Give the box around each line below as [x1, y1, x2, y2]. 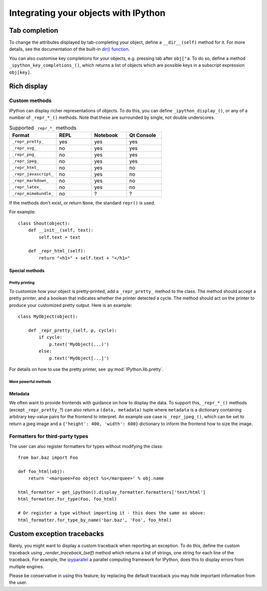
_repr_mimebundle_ [12, 191, 54, 197]
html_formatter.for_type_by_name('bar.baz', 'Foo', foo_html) [18, 517, 172, 523]
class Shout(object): [18, 220, 70, 226]
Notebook [94, 132, 118, 139]
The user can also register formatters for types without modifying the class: [9, 443, 163, 449]
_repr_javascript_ [12, 171, 54, 177]
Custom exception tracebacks [9, 530, 104, 538]
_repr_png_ [12, 152, 37, 157]
